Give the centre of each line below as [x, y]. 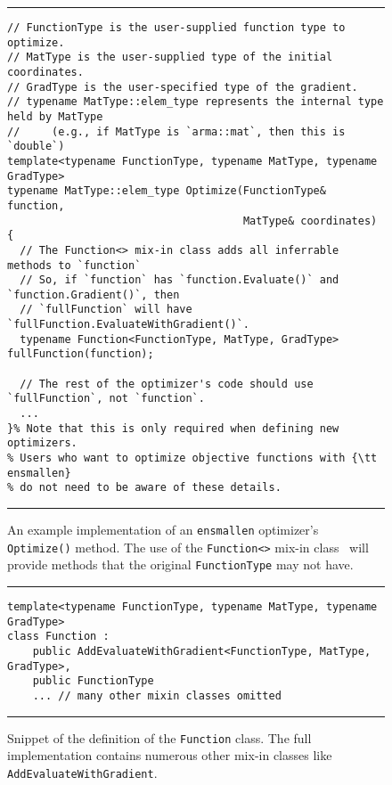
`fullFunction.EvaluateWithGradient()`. [129, 325]
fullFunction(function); [81, 354]
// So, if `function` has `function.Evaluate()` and [180, 280]
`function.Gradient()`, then [94, 294]
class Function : [58, 637]
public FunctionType [93, 681]
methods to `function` [74, 265]
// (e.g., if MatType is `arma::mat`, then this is [176, 131]
